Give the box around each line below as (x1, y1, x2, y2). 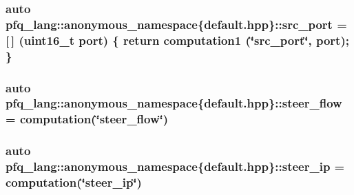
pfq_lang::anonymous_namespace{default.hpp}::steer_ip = (6, 158, 345, 175)
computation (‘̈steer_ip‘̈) (6, 174, 142, 191)
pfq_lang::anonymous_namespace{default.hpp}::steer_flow (6, 94, 342, 112)
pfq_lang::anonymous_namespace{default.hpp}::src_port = (6, 15, 347, 32)
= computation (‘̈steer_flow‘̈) (6, 110, 169, 127)
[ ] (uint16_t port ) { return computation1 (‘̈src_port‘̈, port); (6, 31, 349, 48)
